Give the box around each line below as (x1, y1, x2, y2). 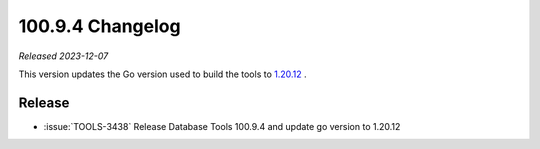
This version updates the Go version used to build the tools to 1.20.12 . (18, 68, 307, 80)
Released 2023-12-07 (18, 50, 109, 62)
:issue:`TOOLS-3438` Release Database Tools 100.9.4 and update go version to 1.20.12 (43, 120, 401, 132)
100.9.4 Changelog (18, 15, 181, 37)
